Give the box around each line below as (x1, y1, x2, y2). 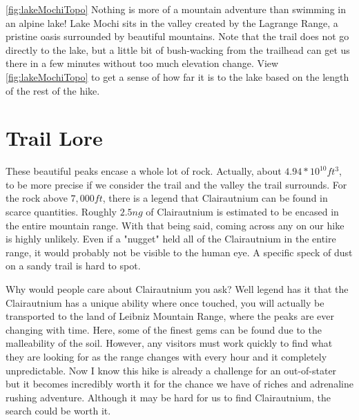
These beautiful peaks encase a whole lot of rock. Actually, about (6, 164, 282, 178)
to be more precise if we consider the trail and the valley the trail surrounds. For (6, 177, 347, 191)
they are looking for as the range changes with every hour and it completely (6, 350, 327, 363)
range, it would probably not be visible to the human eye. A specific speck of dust (6, 245, 353, 259)
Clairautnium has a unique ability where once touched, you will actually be (6, 295, 324, 309)
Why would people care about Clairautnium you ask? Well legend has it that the (6, 282, 349, 296)
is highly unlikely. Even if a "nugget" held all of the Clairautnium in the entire (6, 231, 336, 246)
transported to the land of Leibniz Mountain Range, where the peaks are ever (6, 309, 334, 323)
